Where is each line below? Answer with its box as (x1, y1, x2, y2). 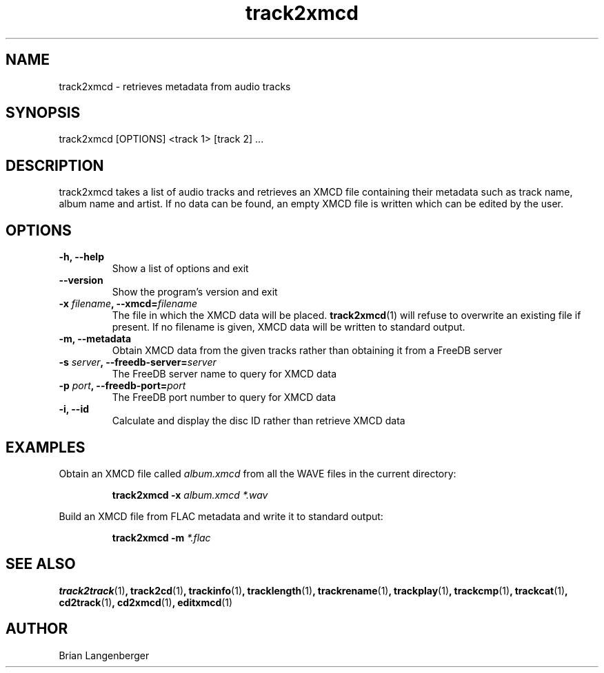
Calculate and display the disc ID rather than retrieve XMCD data (112, 415, 405, 427)
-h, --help (59, 251, 104, 263)
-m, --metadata (59, 333, 132, 345)
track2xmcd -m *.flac (112, 531, 211, 543)
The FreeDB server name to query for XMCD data (112, 368, 336, 380)
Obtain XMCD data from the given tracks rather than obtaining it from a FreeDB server (112, 344, 503, 357)
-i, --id (59, 403, 90, 415)
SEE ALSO (6, 555, 76, 573)
